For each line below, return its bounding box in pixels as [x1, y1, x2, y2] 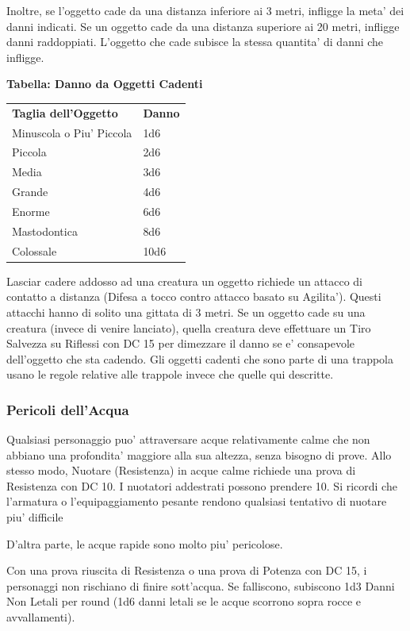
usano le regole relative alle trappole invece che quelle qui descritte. [6, 366, 334, 383]
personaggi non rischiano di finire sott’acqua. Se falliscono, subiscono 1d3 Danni [6, 577, 395, 594]
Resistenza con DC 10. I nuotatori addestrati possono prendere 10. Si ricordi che [6, 477, 397, 494]
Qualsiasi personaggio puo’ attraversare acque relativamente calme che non [6, 431, 370, 448]
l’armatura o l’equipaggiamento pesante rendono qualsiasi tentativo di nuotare [6, 493, 387, 510]
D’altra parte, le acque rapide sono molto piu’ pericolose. [6, 535, 283, 552]
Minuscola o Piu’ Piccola [12, 124, 132, 140]
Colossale [12, 242, 57, 259]
